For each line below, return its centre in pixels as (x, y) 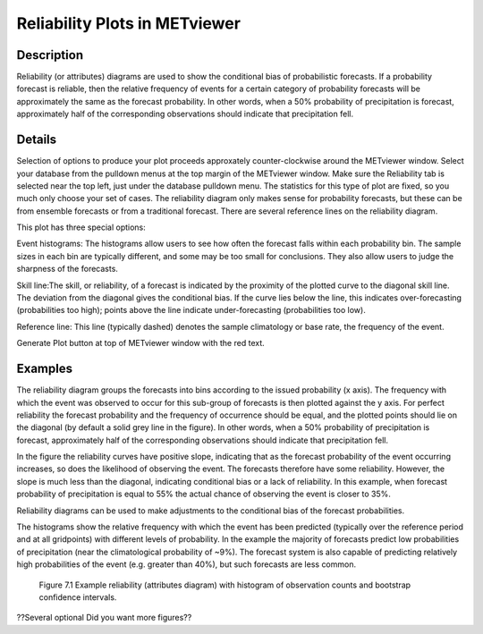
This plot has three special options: (81, 227)
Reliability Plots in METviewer (129, 23)
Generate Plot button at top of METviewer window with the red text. (141, 343)
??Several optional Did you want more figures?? (104, 618)
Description (50, 55)
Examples (45, 369)
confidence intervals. (78, 597)
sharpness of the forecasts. (67, 269)
